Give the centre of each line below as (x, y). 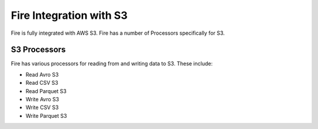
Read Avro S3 (42, 74)
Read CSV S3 (42, 83)
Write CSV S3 (42, 107)
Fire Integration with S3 (69, 15)
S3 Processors (38, 50)
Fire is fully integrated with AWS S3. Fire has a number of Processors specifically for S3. (118, 33)
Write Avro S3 (42, 100)
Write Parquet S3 (46, 115)
